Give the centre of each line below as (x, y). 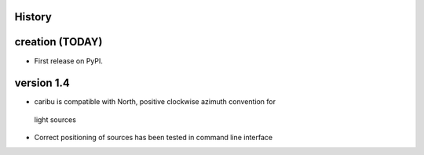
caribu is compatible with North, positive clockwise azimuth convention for (155, 102)
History (33, 17)
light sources (55, 119)
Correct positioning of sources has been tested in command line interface (154, 138)
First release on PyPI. (69, 61)
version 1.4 (42, 83)
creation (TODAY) (58, 42)
